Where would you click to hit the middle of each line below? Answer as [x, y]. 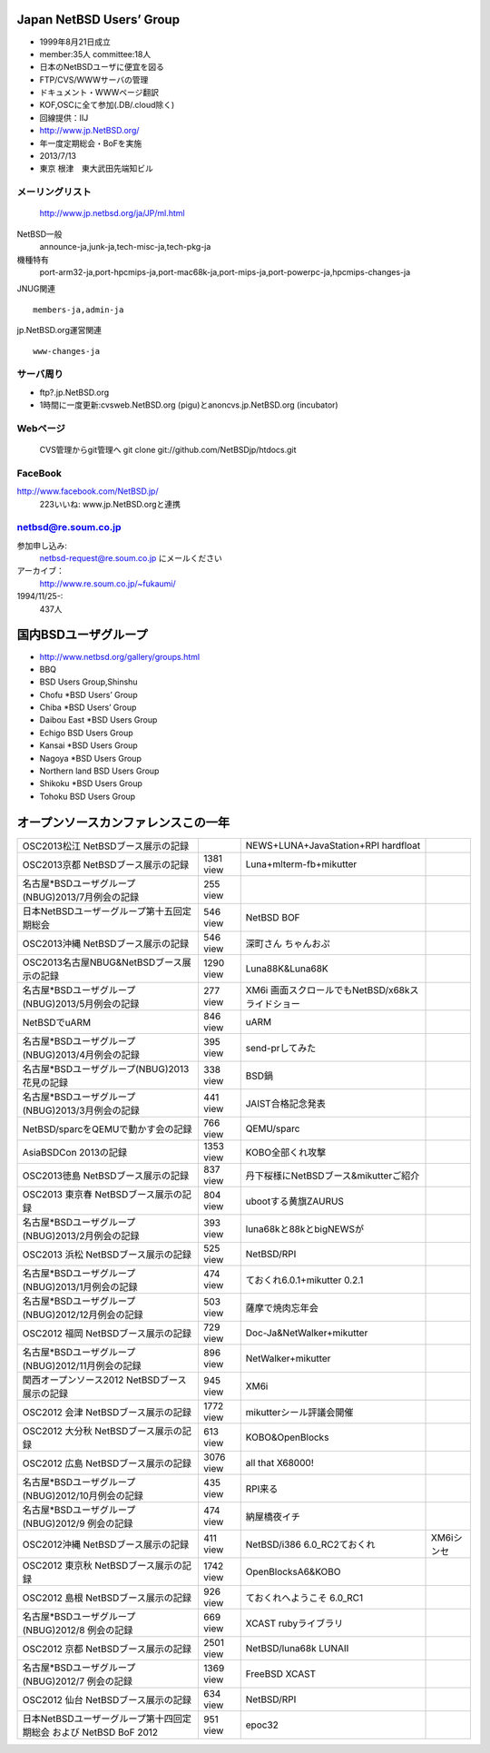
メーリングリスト [54, 192]
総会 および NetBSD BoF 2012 [95, 1732]
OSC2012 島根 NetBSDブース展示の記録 [107, 1598]
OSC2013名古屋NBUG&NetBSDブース [102, 962]
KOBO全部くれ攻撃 [286, 1152]
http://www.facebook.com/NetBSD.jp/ [88, 491]
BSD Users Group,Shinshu [88, 682]
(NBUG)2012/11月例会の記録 [82, 1365]
